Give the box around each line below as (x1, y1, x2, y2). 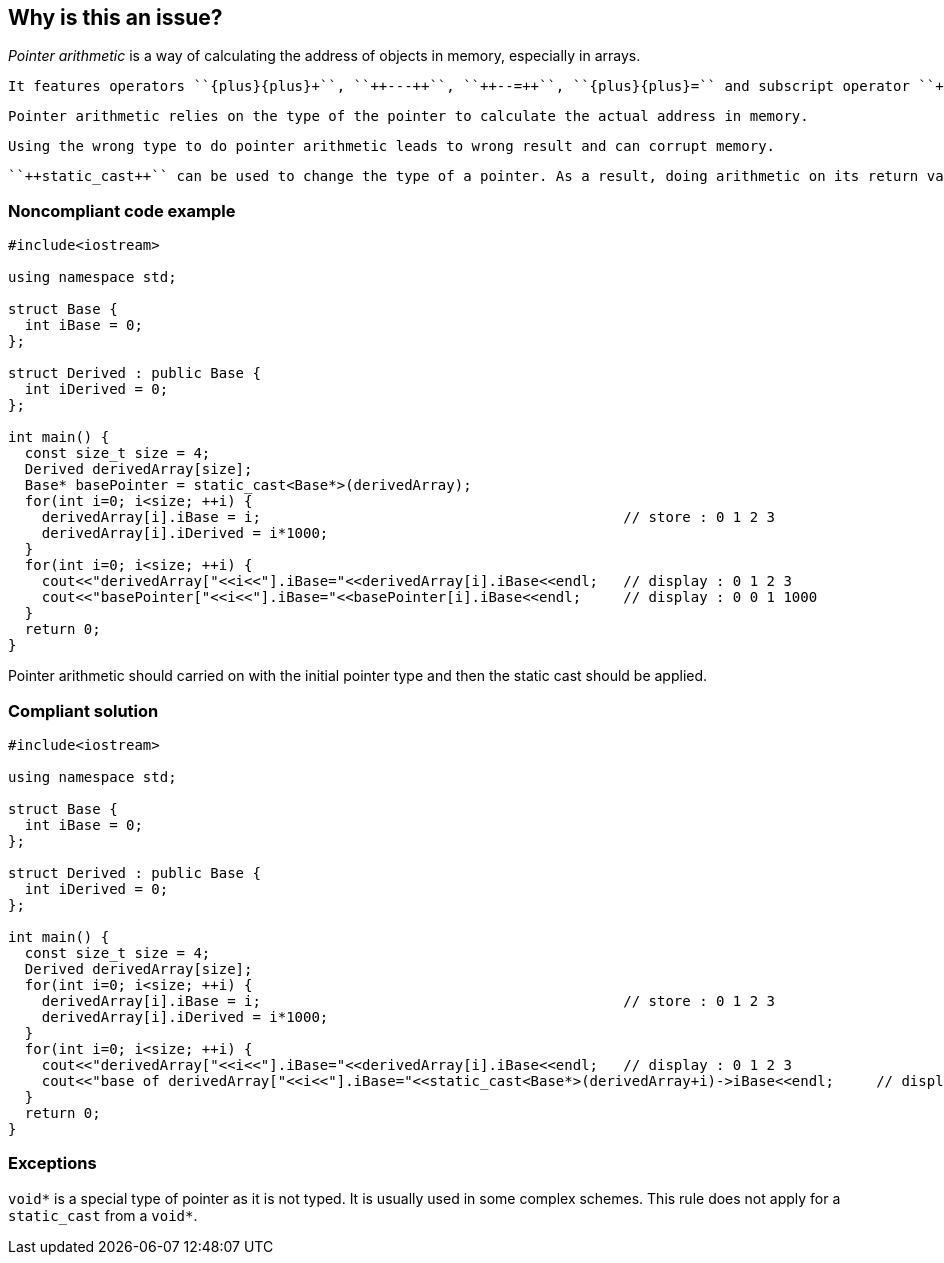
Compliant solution (8, 700, 159, 721)
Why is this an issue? (8, 5, 223, 30)
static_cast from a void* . (8, 1206, 198, 1224)
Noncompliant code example (8, 200, 236, 221)
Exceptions (8, 1153, 97, 1174)
